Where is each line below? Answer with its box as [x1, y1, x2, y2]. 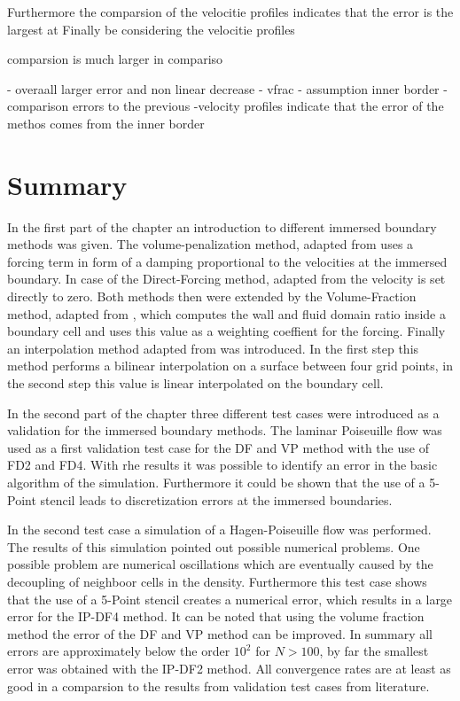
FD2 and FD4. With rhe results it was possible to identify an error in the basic [7, 456, 438, 474]
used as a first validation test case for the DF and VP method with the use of [7, 438, 429, 456]
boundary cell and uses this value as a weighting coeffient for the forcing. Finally [7, 322, 446, 340]
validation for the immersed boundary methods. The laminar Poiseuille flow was [7, 421, 442, 440]
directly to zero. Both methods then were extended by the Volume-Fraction [7, 287, 417, 306]
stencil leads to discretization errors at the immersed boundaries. [40, 490, 393, 509]
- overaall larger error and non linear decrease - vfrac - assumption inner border [7, 79, 440, 97]
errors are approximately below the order [7, 642, 230, 660]
